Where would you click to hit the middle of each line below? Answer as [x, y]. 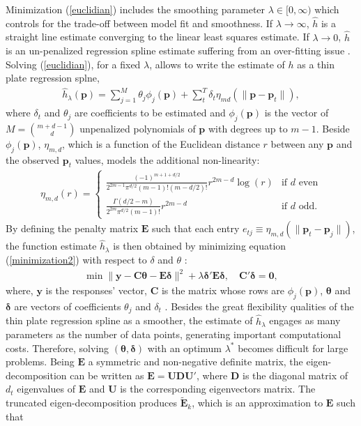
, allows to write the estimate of [217, 64]
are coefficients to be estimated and [150, 113]
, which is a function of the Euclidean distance [161, 143]
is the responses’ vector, [96, 290]
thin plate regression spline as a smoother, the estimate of [129, 320]
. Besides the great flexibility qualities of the [259, 306]
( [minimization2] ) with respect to [76, 259]
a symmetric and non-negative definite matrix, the [195, 362]
